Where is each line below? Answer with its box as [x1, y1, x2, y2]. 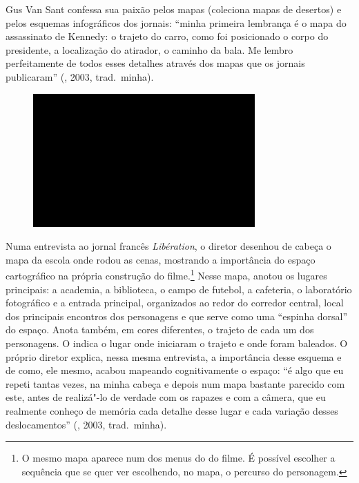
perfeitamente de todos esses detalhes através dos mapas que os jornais [6, 56, 305, 70]
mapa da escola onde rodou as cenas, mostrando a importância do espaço [6, 252, 316, 266]
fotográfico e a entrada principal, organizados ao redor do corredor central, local [6, 295, 344, 310]
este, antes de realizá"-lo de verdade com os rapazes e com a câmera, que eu [6, 390, 326, 404]
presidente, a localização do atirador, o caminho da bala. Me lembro [6, 42, 293, 57]
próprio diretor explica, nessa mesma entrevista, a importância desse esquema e [6, 349, 342, 364]
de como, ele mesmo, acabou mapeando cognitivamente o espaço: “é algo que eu [6, 363, 344, 377]
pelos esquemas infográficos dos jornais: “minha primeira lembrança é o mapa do [6, 15, 347, 30]
